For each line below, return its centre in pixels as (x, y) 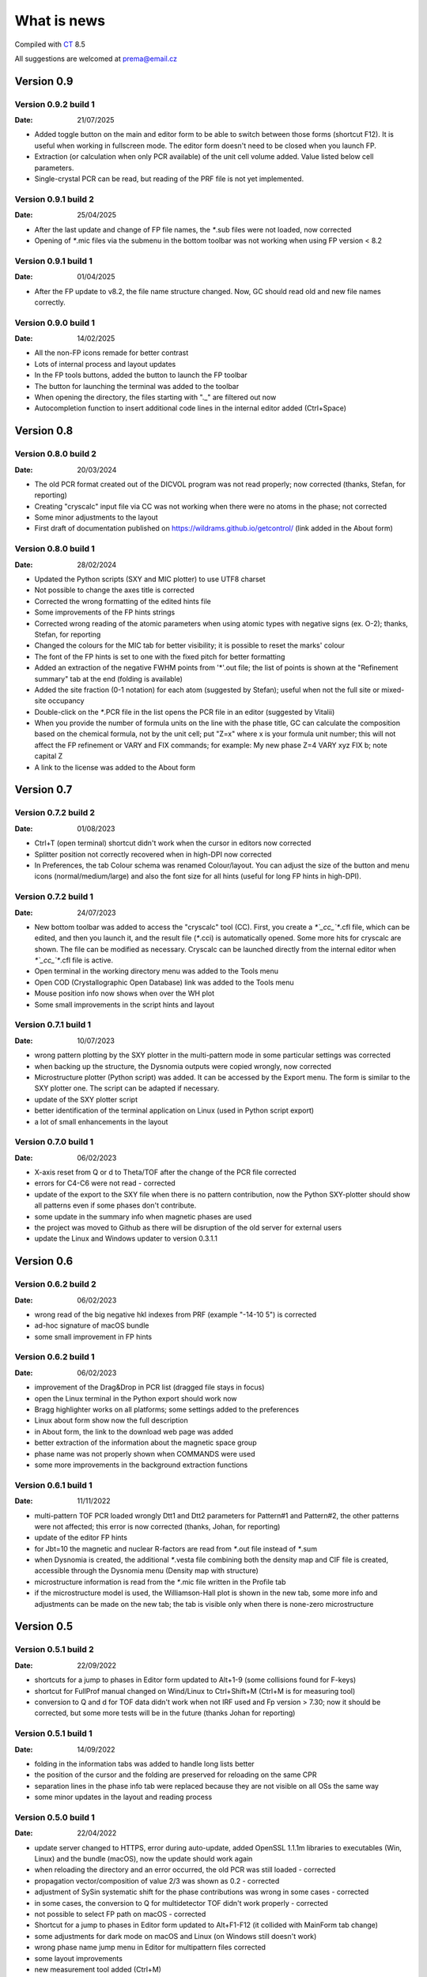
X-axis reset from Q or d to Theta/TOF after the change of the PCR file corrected (165, 1172)
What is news (60, 21)
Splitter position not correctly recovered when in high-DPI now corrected (153, 854)
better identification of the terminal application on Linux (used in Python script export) (174, 1110)
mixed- (393, 690)
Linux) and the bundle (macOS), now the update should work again (144, 1858)
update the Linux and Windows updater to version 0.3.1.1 (126, 1238)
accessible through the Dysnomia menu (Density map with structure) (146, 1571)
